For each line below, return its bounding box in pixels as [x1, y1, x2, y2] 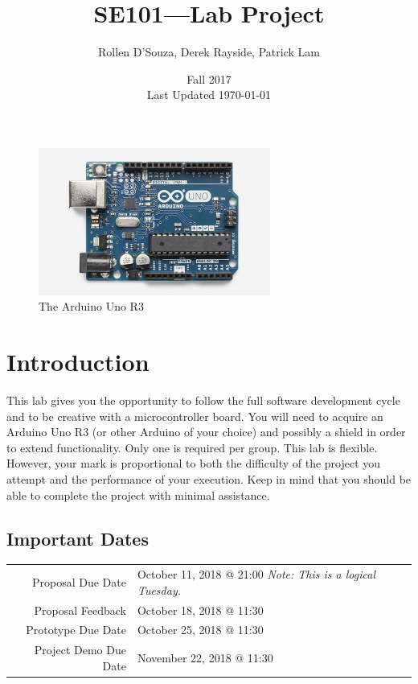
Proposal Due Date [31, 573, 126, 590]
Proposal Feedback [34, 601, 126, 618]
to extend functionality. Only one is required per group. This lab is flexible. [6, 439, 378, 455]
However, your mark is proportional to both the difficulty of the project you [6, 455, 381, 472]
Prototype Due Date [26, 621, 126, 638]
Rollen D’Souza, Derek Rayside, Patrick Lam [98, 43, 320, 60]
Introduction [6, 345, 150, 378]
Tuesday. [137, 581, 182, 598]
